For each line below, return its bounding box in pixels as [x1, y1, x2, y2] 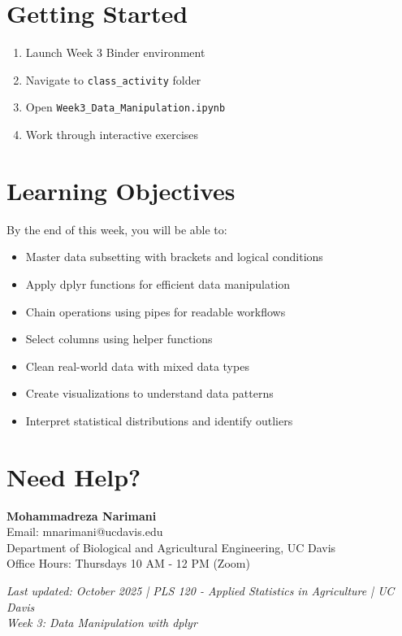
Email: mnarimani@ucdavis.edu [6, 523, 163, 540]
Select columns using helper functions [25, 330, 213, 347]
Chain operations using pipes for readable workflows [25, 303, 286, 320]
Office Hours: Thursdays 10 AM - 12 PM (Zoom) [6, 555, 250, 572]
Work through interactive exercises [25, 126, 199, 143]
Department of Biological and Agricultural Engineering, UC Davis [6, 538, 336, 555]
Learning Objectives [6, 173, 236, 207]
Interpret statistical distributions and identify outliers [25, 412, 293, 429]
